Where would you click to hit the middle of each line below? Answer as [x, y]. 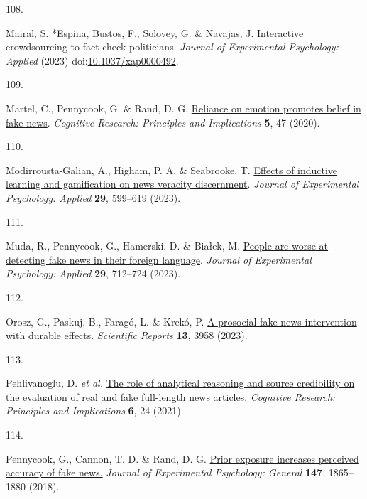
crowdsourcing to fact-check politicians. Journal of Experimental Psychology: [172, 47]
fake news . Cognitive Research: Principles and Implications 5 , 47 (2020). [163, 122]
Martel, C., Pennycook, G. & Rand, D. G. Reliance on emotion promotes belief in [183, 108]
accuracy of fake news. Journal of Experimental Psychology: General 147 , [166, 472]
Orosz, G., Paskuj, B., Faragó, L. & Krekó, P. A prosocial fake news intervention [181, 321]
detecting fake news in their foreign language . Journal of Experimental [159, 259]
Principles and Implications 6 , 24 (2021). [95, 411]
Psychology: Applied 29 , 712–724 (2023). [93, 273]
